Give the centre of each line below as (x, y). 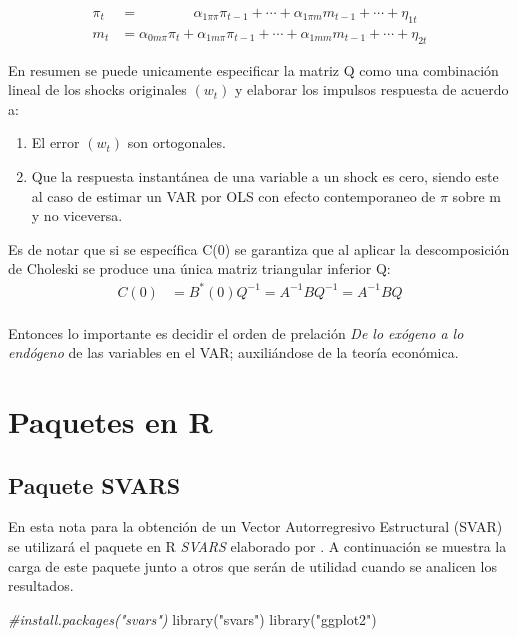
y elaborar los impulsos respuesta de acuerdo (371, 89)
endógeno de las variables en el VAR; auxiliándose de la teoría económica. (233, 352)
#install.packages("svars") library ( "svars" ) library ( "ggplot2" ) (192, 618)
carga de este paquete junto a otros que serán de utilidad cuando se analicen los (252, 565)
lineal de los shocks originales (97, 89)
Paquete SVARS (94, 484)
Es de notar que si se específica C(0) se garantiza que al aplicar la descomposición (259, 248)
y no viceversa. (77, 215)
